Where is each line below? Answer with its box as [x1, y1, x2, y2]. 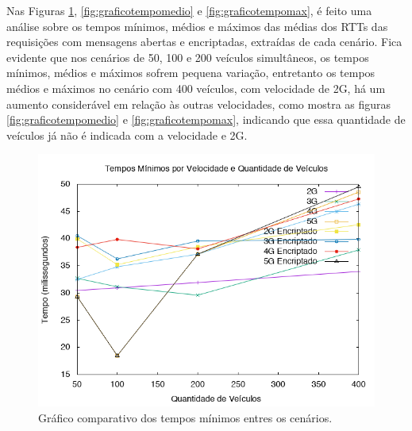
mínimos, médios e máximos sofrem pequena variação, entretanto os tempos [6, 64, 375, 81]
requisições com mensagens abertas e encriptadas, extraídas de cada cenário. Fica [6, 33, 402, 50]
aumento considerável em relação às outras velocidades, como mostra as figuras [6, 95, 391, 112]
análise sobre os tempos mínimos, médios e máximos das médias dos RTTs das [6, 17, 388, 34]
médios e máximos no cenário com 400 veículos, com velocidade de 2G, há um [6, 79, 386, 96]
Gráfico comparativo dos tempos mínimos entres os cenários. [38, 409, 333, 425]
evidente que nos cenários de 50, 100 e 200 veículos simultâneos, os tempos [6, 48, 369, 65]
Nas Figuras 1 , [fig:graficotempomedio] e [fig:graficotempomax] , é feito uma [6, 2, 372, 18]
